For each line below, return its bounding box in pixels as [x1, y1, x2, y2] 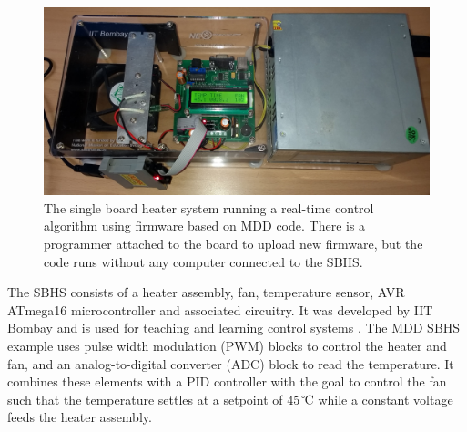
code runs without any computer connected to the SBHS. [44, 252, 363, 271]
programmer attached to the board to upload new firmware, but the [44, 233, 423, 252]
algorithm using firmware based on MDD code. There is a [44, 216, 366, 235]
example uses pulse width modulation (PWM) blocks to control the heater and [7, 335, 447, 355]
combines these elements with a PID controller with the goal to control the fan [7, 372, 447, 391]
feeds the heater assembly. [7, 407, 152, 427]
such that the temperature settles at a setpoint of [7, 389, 283, 408]
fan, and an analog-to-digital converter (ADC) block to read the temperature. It [7, 354, 454, 373]
